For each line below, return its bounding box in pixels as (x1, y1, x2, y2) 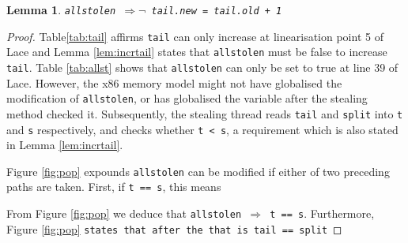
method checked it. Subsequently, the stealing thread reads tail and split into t (6, 105, 403, 121)
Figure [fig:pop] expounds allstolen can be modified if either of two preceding (6, 163, 390, 179)
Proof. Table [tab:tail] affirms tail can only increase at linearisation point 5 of (6, 28, 383, 44)
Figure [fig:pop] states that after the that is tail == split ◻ (6, 220, 342, 237)
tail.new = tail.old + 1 (151, 6, 282, 17)
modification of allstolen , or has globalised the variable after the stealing (6, 90, 368, 107)
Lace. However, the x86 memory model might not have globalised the (6, 74, 342, 91)
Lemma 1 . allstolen (6, 2, 116, 17)
